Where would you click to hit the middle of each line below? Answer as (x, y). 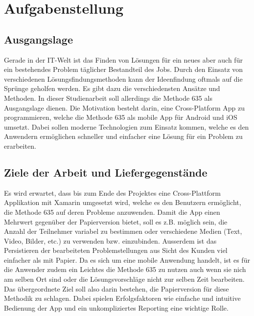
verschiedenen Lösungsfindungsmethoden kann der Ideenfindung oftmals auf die (123, 79)
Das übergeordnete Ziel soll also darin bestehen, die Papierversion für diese (116, 288)
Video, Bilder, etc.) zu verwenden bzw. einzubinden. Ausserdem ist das (110, 240)
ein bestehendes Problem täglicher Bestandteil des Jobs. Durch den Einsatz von (124, 69)
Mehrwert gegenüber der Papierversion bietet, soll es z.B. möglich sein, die (116, 221)
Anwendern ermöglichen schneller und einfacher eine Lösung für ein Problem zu (123, 136)
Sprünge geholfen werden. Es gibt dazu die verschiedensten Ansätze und (112, 88)
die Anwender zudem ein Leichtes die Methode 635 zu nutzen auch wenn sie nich (125, 269)
